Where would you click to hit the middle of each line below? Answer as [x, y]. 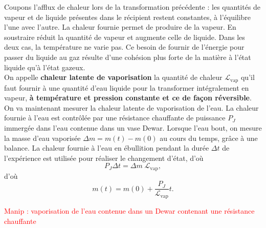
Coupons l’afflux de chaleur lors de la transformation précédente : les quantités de [132, 7]
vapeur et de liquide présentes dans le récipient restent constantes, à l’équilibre [128, 17]
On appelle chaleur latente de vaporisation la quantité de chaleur [113, 77]
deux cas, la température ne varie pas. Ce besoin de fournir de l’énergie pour [124, 47]
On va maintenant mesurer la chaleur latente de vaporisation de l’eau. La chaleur [131, 107]
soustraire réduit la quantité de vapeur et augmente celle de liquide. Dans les [125, 37]
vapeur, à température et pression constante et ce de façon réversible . [128, 98]
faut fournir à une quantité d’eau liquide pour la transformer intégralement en [127, 87]
